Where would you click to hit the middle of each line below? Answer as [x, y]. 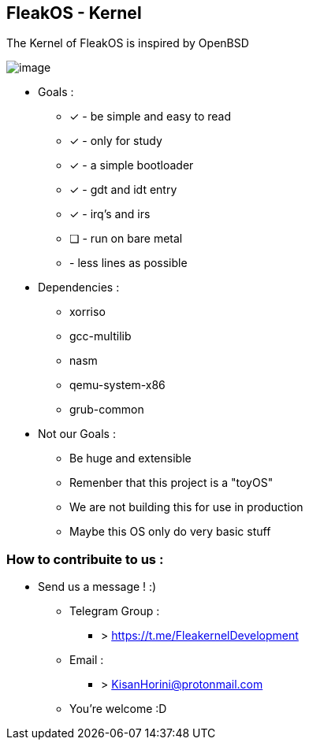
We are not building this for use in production [186, 507]
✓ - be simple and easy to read [151, 117]
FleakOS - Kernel [74, 13]
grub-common [107, 410]
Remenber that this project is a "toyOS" [171, 483]
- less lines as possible [128, 263]
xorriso [87, 312]
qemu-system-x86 [117, 385]
